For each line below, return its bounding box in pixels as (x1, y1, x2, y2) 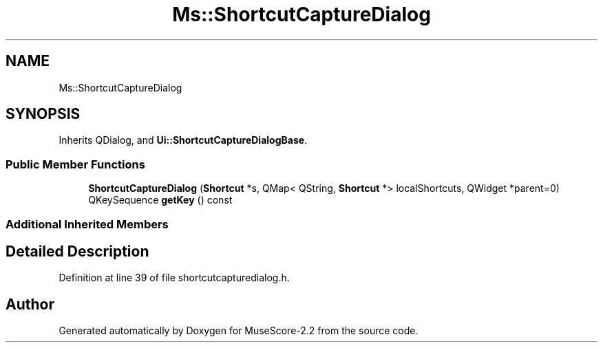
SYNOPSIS (6, 105, 81, 123)
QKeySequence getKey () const (88, 194, 233, 206)
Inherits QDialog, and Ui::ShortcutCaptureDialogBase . (59, 134, 308, 146)
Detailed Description (6, 242, 149, 260)
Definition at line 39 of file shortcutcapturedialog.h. (59, 272, 290, 284)
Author (6, 295, 54, 313)
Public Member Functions (6, 157, 145, 171)
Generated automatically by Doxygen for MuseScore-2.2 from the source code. (59, 325, 419, 337)
